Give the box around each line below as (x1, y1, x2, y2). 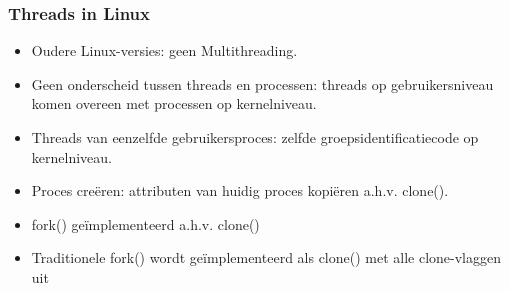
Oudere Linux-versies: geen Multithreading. (31, 40, 298, 61)
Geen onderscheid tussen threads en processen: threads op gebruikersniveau (31, 73, 494, 94)
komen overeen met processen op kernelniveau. (31, 93, 317, 114)
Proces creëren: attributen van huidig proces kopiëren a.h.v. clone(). (31, 180, 449, 201)
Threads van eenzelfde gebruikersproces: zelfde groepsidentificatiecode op (31, 127, 479, 147)
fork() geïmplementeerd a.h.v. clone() (31, 213, 260, 234)
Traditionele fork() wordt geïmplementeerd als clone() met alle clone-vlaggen (31, 247, 502, 268)
